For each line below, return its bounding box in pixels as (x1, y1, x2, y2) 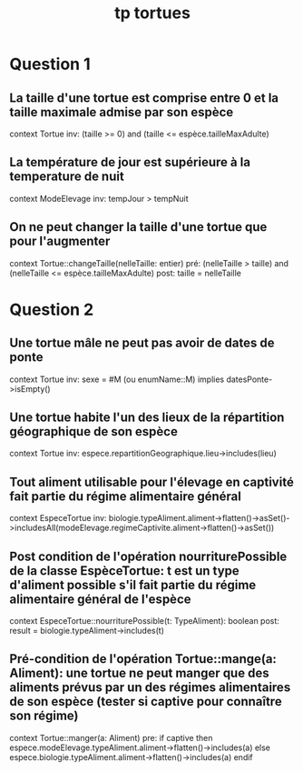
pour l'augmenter (9, 234, 111, 249)
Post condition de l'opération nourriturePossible (9, 548, 288, 564)
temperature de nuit (9, 169, 124, 185)
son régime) (9, 708, 79, 724)
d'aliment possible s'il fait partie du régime (9, 576, 257, 593)
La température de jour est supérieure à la (9, 155, 251, 170)
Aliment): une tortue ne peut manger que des (9, 666, 269, 681)
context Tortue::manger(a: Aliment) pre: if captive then (9, 732, 213, 743)
